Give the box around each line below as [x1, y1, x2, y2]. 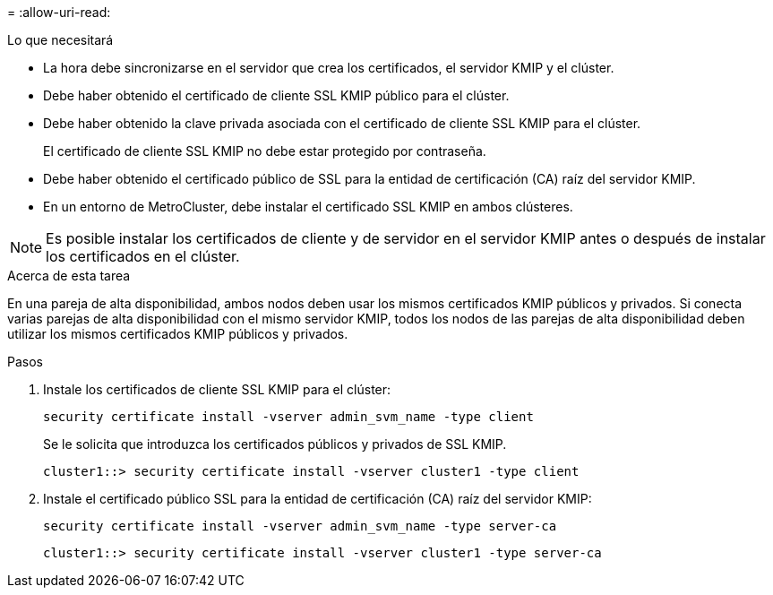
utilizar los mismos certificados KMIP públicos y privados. [7, 326, 348, 341]
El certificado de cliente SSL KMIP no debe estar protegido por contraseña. [43, 143, 486, 159]
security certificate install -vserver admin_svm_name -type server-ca [43, 519, 557, 533]
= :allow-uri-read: [7, 4, 111, 20]
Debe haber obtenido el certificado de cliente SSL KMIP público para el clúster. [43, 88, 510, 103]
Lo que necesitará [7, 32, 114, 47]
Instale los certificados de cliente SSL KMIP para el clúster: [43, 382, 391, 397]
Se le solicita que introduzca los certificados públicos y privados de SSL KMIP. [43, 436, 507, 452]
